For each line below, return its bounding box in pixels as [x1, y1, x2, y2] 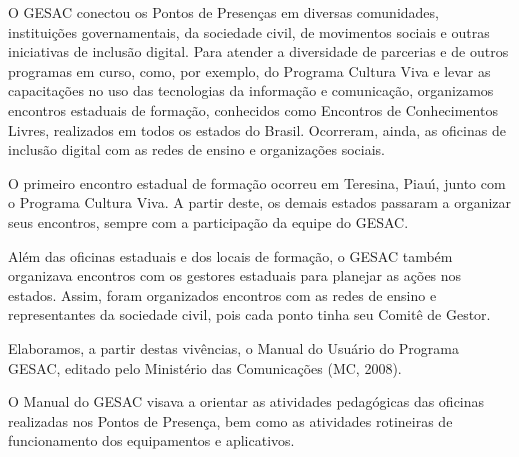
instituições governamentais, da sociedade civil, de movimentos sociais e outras [8, 21, 490, 42]
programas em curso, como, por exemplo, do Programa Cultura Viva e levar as [8, 60, 491, 81]
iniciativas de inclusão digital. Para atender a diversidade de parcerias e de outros [8, 41, 509, 62]
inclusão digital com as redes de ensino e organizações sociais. [8, 139, 386, 160]
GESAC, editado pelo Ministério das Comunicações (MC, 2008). [8, 357, 402, 378]
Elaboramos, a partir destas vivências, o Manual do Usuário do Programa [8, 337, 459, 358]
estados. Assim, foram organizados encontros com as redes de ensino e [8, 284, 437, 305]
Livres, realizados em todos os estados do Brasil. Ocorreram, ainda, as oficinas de [8, 119, 506, 140]
